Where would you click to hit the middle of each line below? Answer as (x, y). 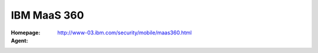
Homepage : (26, 33)
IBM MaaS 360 (47, 15)
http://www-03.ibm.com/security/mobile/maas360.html (125, 33)
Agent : (19, 40)
